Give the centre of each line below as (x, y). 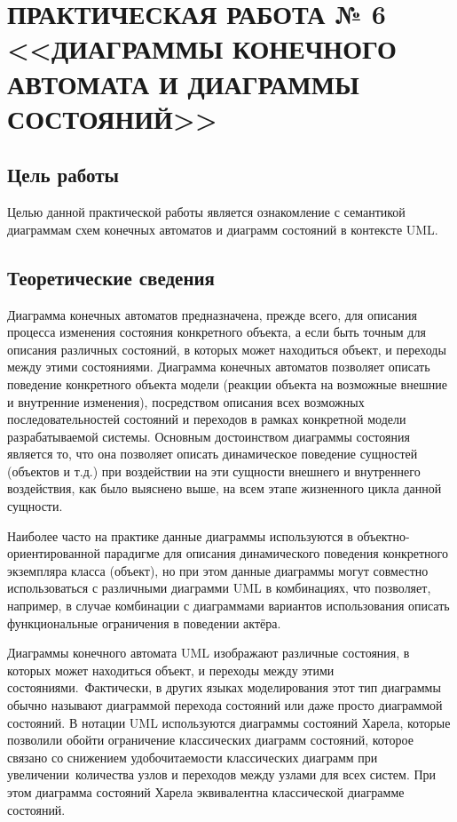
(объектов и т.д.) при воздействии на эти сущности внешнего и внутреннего (214, 471)
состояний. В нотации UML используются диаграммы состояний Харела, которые (229, 722)
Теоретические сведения (111, 277)
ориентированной (54, 553)
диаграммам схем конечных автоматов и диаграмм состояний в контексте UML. (223, 229)
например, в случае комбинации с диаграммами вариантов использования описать (228, 606)
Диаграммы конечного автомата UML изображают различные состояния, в (209, 653)
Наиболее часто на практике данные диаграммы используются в (180, 535)
